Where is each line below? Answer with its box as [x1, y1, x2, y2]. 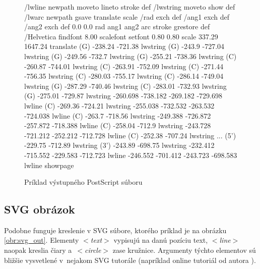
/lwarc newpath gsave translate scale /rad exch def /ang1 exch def [24, 11, 230, 22]
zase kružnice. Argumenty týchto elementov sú [112, 245, 256, 255]
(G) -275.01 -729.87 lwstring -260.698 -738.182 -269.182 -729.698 [24, 90, 222, 101]
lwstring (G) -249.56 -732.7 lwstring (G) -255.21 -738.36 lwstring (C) [24, 50, 237, 61]
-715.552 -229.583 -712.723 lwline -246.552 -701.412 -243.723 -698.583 [24, 149, 237, 160]
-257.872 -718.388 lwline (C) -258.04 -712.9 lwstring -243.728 [24, 120, 211, 131]
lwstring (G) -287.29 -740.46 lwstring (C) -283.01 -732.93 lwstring [24, 80, 227, 91]
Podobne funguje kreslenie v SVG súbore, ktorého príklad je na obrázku [4, 225, 227, 235]
